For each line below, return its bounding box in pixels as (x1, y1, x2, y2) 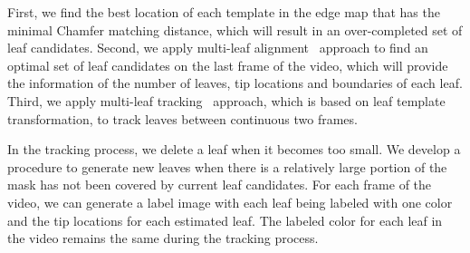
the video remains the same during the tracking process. (7, 229, 319, 248)
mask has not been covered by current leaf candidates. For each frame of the (7, 175, 432, 194)
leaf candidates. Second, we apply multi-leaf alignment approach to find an (7, 38, 428, 57)
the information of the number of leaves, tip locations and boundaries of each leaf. (7, 73, 463, 92)
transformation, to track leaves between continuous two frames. (7, 109, 358, 128)
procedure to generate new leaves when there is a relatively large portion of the (7, 157, 447, 176)
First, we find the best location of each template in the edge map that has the (7, 3, 440, 21)
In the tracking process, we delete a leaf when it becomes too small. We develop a (7, 140, 461, 159)
